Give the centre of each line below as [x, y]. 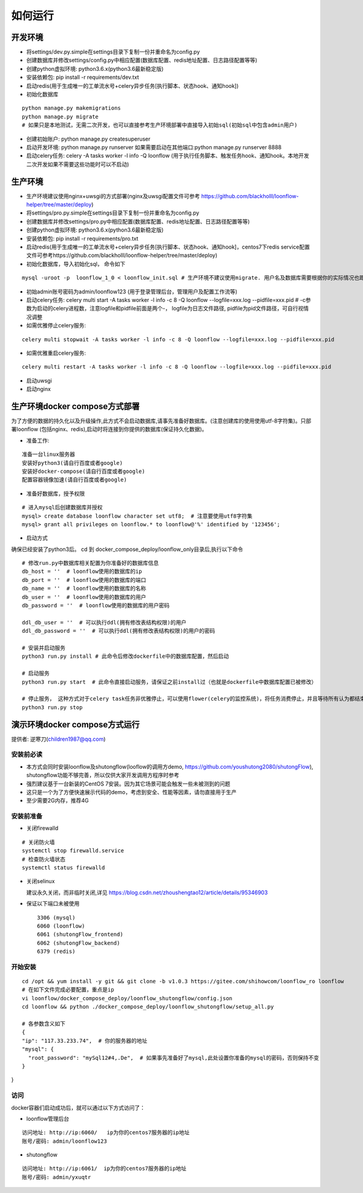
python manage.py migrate [60, 116]
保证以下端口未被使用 [53, 904]
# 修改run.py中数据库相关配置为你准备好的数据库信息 [90, 563]
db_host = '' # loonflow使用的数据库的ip [82, 572]
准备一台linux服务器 [49, 454]
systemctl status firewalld [64, 868]
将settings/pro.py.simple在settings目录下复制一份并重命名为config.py [113, 213]
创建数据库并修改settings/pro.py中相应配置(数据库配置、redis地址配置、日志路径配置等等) [138, 221]
